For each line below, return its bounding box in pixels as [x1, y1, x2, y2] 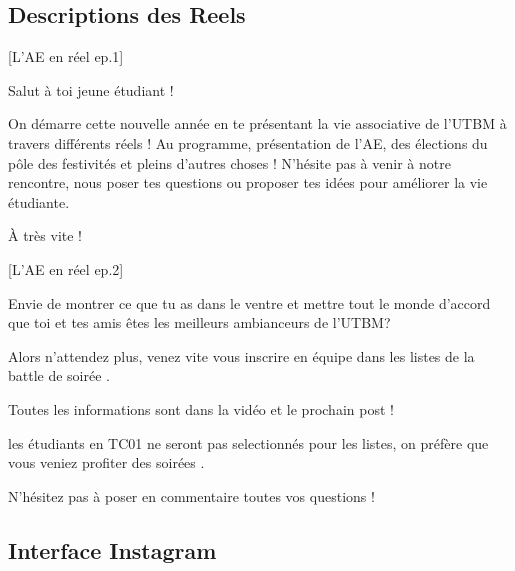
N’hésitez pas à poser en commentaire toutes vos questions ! [8, 485, 375, 506]
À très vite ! [8, 225, 82, 246]
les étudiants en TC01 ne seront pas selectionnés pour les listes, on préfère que [8, 432, 489, 453]
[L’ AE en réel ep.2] [8, 258, 124, 279]
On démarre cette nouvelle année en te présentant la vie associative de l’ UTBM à [8, 113, 507, 134]
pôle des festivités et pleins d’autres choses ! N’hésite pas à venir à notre [8, 152, 451, 173]
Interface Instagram [8, 534, 217, 565]
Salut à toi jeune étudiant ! [8, 79, 174, 100]
